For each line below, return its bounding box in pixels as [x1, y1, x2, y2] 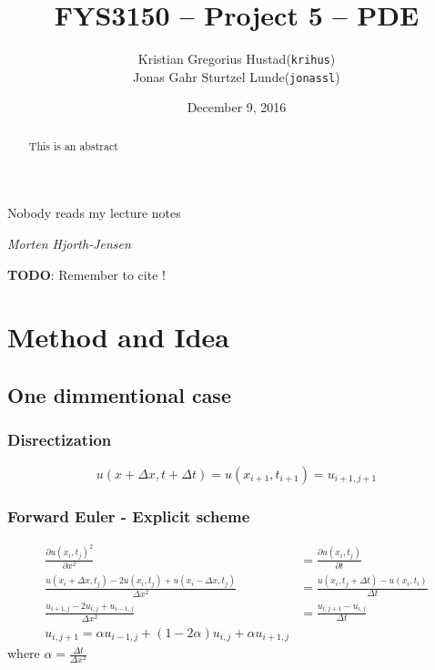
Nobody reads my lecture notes [7, 203, 181, 222]
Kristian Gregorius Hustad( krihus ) [137, 49, 336, 68]
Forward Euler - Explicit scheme [7, 504, 250, 527]
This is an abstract [28, 138, 118, 153]
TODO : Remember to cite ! [7, 264, 166, 283]
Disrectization [7, 428, 112, 451]
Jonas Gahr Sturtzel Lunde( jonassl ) [133, 67, 340, 86]
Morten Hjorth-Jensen [7, 234, 131, 253]
